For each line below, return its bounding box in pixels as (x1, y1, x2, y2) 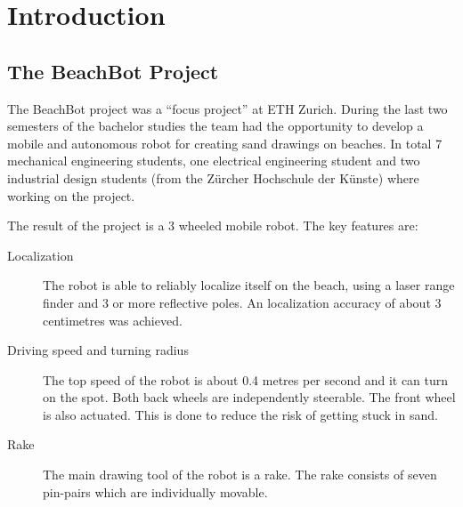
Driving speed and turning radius (7, 341, 189, 359)
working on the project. (7, 186, 135, 205)
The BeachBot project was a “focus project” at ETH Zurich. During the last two (7, 99, 448, 117)
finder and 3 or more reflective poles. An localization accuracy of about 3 (43, 293, 442, 311)
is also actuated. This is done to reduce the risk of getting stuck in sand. (43, 405, 438, 423)
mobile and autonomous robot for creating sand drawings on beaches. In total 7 (7, 133, 443, 152)
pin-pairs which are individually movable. (43, 482, 268, 501)
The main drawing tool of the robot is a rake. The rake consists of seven (43, 465, 437, 484)
